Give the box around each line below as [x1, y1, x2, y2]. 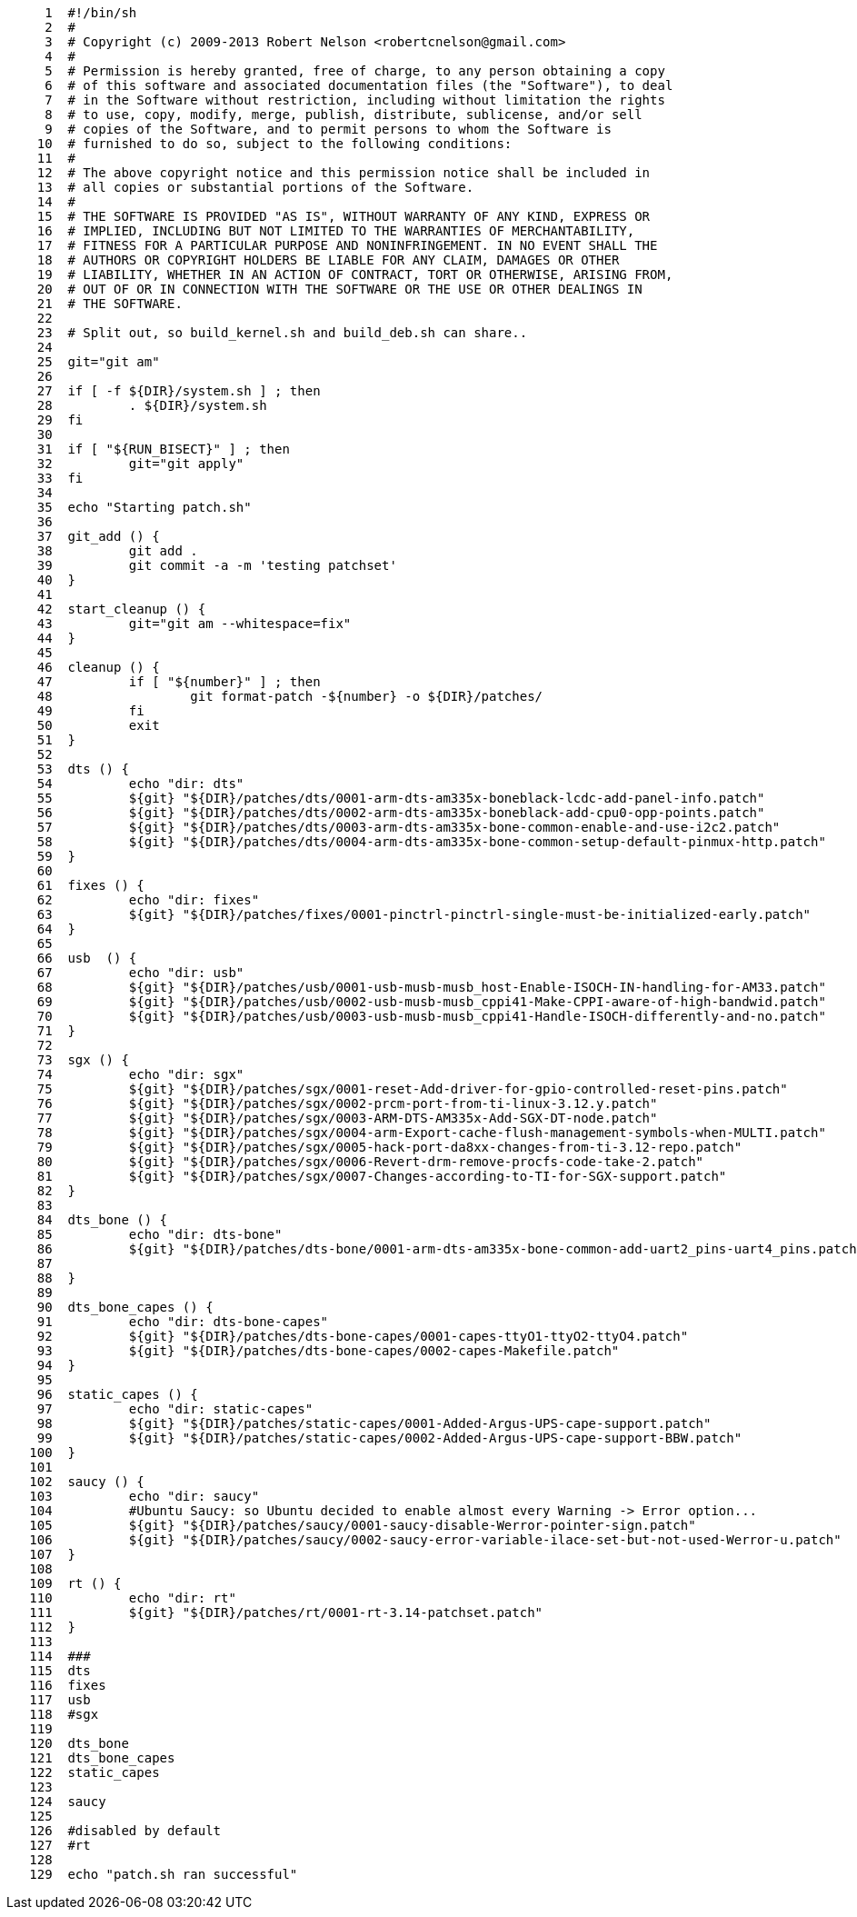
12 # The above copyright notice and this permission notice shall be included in [36, 165, 651, 180]
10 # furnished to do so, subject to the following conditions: [36, 136, 513, 151]
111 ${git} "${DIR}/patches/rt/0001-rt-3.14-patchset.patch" [29, 1605, 543, 1620]
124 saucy [29, 1794, 106, 1809]
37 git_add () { [36, 529, 160, 544]
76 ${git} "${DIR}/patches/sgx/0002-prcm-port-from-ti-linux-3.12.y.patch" [36, 1096, 658, 1111]
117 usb [29, 1692, 91, 1707]
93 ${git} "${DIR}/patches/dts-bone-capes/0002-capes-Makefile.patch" [36, 1343, 620, 1358]
